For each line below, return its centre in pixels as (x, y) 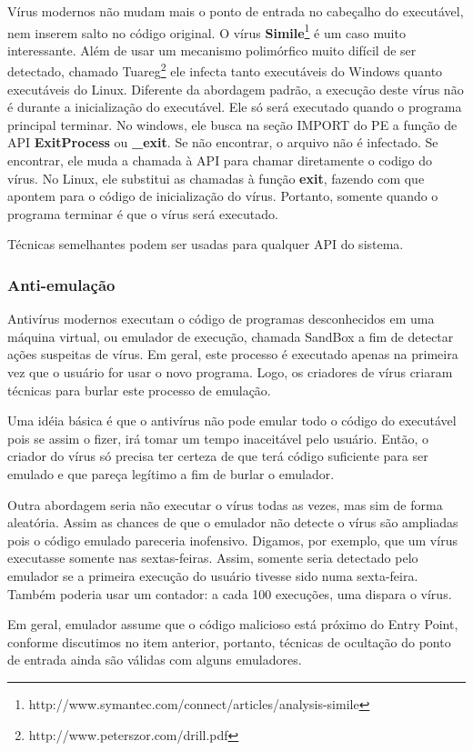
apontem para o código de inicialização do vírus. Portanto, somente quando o (223, 196)
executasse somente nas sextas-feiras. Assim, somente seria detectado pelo (213, 558)
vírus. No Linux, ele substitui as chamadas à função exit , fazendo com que (216, 178)
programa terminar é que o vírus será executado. (143, 213)
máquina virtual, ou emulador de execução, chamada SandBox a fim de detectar (231, 336)
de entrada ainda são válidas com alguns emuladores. (155, 660)
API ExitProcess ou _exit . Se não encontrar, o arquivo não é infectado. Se (223, 142)
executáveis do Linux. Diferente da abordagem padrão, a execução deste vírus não (236, 89)
